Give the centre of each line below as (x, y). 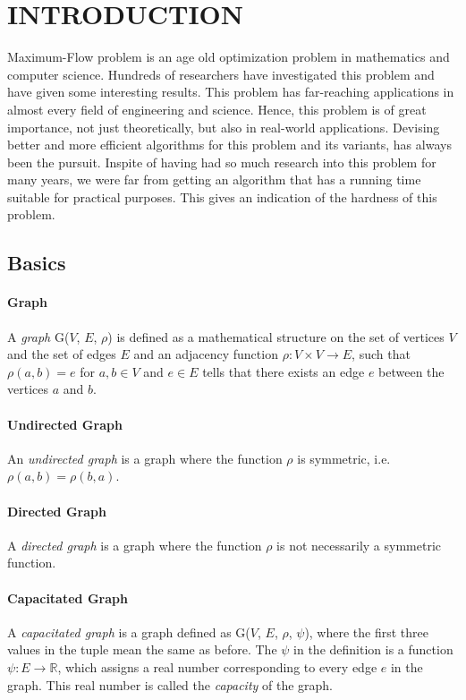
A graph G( (38, 336)
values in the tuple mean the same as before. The (142, 649)
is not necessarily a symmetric (359, 545)
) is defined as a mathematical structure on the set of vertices (276, 336)
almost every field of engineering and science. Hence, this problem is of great (217, 109)
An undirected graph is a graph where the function (145, 458)
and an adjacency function (206, 354)
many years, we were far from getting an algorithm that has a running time (214, 179)
